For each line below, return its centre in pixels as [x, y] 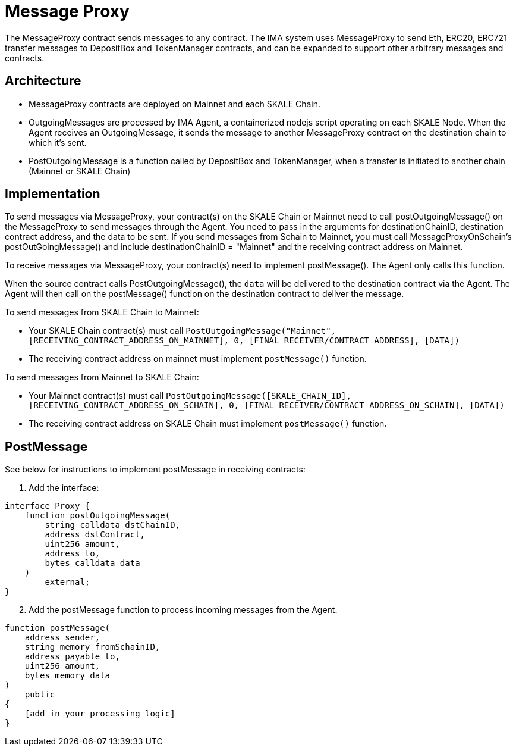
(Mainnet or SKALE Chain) [80, 171]
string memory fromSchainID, [92, 647]
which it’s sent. [58, 142]
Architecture [43, 81]
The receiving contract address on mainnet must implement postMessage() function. [198, 359]
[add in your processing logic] [100, 714]
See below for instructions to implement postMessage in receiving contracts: [155, 470]
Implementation [53, 194]
